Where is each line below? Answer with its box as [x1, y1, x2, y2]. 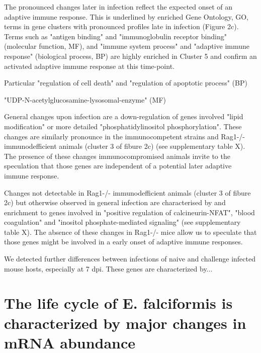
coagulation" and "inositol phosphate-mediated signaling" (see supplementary [4, 217, 241, 227]
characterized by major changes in [4, 312, 246, 333]
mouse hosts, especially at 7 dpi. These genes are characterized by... [4, 263, 213, 274]
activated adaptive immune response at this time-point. [4, 60, 175, 71]
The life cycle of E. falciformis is [4, 293, 233, 313]
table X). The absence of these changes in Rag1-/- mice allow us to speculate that [4, 226, 257, 237]
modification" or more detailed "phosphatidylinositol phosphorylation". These [4, 121, 242, 131]
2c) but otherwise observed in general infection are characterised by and [4, 197, 226, 208]
